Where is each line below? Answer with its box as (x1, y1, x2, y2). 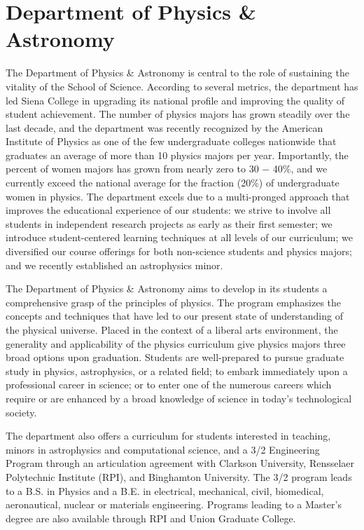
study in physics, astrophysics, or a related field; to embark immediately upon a (6, 363, 348, 378)
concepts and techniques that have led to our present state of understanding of (6, 308, 343, 323)
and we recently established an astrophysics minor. (6, 257, 223, 272)
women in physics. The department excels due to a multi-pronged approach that (6, 189, 350, 203)
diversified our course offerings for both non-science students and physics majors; (6, 244, 352, 259)
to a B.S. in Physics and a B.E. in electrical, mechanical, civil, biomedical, (6, 483, 324, 498)
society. (6, 405, 37, 419)
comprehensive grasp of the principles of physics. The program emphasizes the (6, 294, 342, 309)
